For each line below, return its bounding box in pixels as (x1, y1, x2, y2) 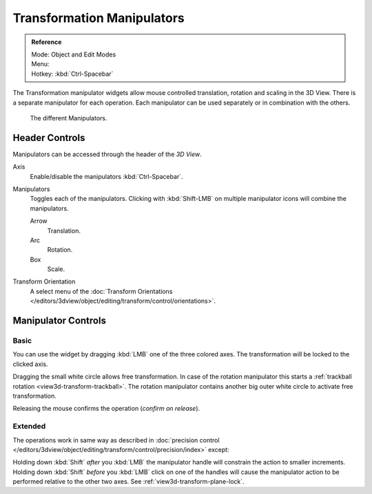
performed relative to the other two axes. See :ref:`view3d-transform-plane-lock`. (12, 477, 245, 486)
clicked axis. (12, 360, 48, 368)
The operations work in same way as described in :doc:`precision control (12, 436, 220, 444)
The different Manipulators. (30, 114, 107, 122)
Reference (31, 38, 62, 46)
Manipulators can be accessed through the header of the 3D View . (12, 150, 203, 158)
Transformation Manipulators (12, 10, 185, 25)
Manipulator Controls (12, 315, 107, 327)
